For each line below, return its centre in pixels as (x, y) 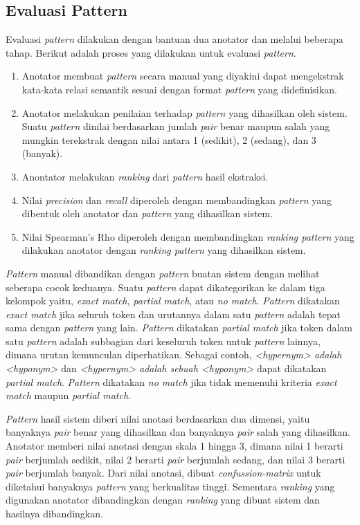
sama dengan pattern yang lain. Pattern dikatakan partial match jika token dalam (179, 328)
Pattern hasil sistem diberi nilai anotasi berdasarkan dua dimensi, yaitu (158, 418)
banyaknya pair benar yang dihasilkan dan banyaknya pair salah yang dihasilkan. (178, 432)
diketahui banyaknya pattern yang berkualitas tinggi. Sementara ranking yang (170, 486)
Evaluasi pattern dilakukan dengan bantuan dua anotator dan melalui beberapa (174, 39)
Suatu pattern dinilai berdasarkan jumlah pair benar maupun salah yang (176, 126)
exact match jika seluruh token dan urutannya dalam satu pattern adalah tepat (173, 314)
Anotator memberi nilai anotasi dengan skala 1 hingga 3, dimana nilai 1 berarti (174, 446)
